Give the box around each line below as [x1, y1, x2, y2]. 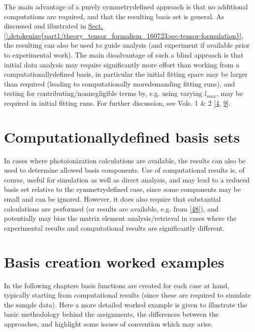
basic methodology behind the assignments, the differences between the [4, 309, 219, 319]
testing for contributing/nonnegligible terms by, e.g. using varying [4, 88, 202, 98]
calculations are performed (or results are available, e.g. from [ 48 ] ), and [4, 203, 219, 213]
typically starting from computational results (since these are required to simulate [4, 290, 251, 300]
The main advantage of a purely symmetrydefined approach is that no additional [4, 1, 248, 11]
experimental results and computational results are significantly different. [4, 222, 225, 233]
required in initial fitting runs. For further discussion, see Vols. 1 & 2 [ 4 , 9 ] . [4, 97, 231, 108]
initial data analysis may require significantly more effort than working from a [4, 59, 240, 69]
